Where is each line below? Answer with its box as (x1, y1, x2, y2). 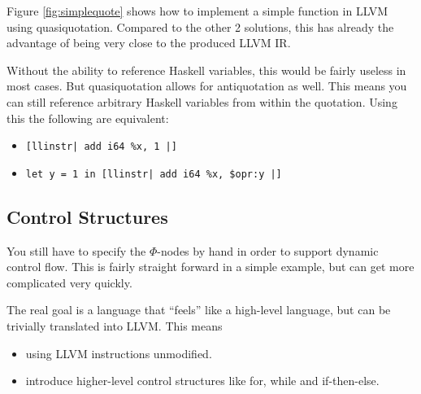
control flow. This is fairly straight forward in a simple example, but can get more (7, 258, 414, 275)
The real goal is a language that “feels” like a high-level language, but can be (7, 301, 391, 318)
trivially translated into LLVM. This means (7, 317, 223, 335)
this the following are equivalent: (7, 109, 169, 126)
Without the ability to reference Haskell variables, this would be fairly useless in (7, 61, 406, 78)
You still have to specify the (7, 242, 146, 259)
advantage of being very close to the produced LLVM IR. (7, 34, 291, 51)
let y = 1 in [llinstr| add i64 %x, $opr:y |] (25, 168, 282, 180)
